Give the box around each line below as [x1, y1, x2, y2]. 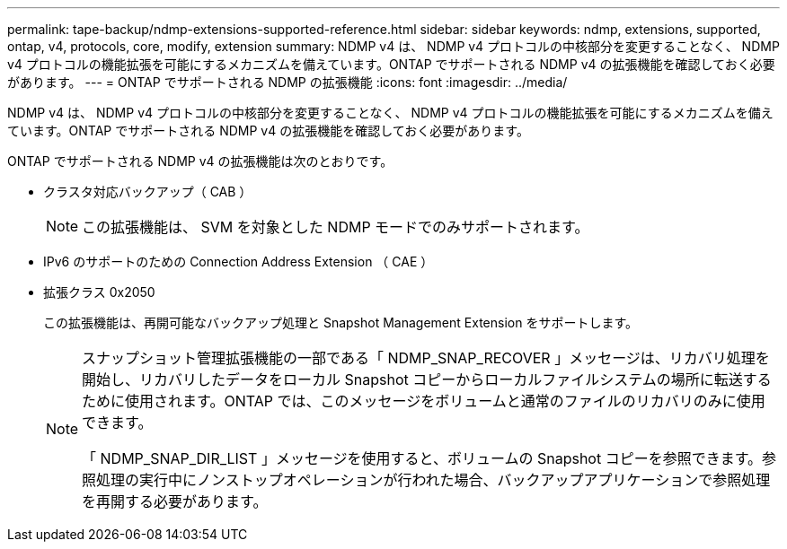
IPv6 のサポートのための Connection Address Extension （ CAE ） [43, 254, 434, 269]
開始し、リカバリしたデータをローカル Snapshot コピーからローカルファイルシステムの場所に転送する [82, 370, 772, 388]
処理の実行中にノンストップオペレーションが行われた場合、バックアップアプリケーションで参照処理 [96, 471, 771, 489]
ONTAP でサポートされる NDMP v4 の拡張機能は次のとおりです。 [7, 153, 393, 169]
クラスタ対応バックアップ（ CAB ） [43, 184, 252, 199]
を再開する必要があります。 [82, 492, 268, 510]
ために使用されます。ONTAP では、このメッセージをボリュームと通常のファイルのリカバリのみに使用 [82, 392, 765, 410]
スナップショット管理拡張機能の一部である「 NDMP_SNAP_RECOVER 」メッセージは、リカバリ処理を [82, 349, 770, 367]
